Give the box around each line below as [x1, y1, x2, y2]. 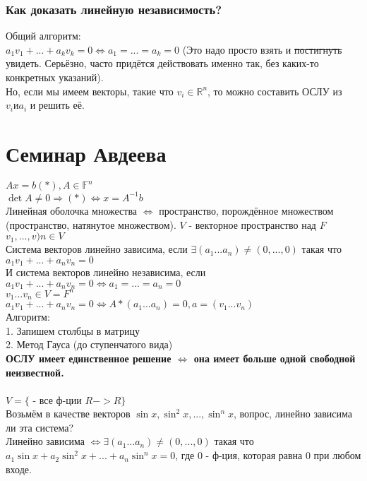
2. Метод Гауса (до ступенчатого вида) [6, 337, 173, 352]
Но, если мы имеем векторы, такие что [6, 83, 174, 98]
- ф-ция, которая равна [205, 448, 303, 463]
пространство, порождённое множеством [159, 203, 334, 218]
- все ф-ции [32, 392, 82, 407]
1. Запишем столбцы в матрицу [6, 323, 140, 338]
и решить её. [30, 97, 85, 112]
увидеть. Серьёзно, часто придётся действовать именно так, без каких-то [6, 56, 319, 71]
